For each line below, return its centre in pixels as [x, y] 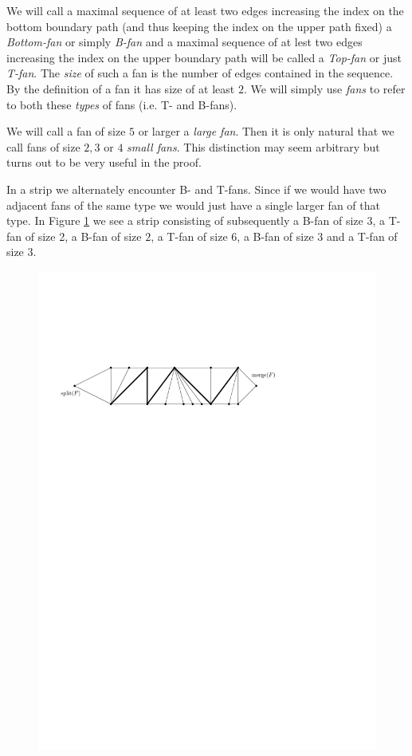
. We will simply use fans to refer [324, 88]
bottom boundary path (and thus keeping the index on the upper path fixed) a [199, 26]
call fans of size [43, 146]
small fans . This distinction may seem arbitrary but [253, 146]
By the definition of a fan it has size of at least [121, 88]
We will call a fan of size [66, 131]
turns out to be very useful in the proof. [104, 162]
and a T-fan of [362, 236]
